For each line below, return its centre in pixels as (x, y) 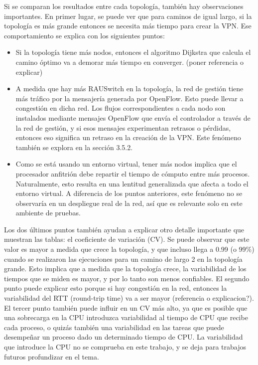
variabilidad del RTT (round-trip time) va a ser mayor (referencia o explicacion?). (129, 298)
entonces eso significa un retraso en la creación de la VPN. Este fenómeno (128, 137)
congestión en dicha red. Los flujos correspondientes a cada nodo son (121, 108)
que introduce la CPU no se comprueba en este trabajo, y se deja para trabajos (125, 347)
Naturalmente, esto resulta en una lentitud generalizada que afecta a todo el (132, 183)
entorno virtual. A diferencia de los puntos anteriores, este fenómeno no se (129, 193)
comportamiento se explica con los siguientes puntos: (84, 35)
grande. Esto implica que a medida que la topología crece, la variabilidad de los (125, 269)
